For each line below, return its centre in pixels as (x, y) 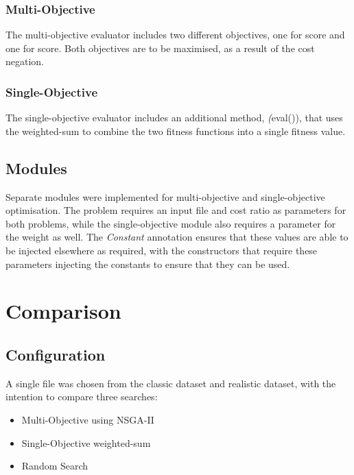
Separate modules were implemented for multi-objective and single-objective (165, 196)
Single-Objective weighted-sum (86, 442)
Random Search (55, 466)
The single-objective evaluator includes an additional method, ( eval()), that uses (174, 118)
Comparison (63, 311)
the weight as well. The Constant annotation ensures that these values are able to (177, 237)
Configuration (56, 354)
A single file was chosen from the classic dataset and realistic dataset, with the (171, 383)
